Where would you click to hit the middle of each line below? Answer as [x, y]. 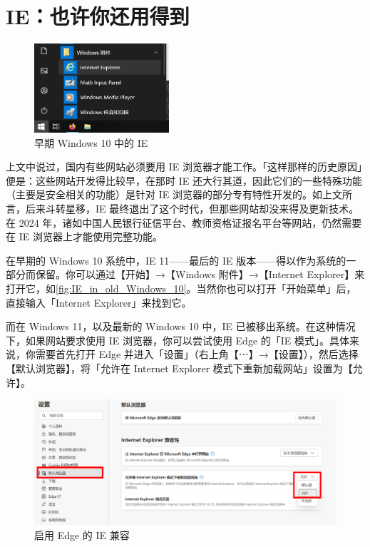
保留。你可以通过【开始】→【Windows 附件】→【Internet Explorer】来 [200, 274]
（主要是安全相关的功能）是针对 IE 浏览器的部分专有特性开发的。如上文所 [179, 194]
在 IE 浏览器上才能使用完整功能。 [84, 236]
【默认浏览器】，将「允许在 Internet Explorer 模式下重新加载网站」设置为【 [179, 368]
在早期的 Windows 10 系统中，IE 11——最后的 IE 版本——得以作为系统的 [176, 260]
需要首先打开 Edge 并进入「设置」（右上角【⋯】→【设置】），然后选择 [197, 354]
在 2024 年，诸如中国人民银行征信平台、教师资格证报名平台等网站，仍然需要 [184, 222]
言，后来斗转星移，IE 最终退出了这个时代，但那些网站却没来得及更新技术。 [183, 208]
